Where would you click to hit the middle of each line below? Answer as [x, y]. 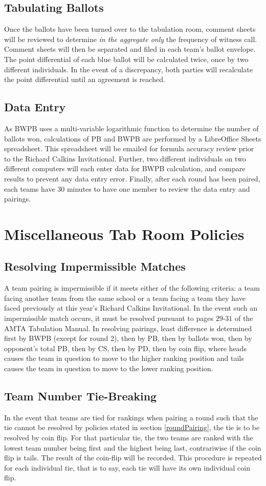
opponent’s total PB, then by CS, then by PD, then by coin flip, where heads [125, 348]
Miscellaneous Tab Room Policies [124, 234]
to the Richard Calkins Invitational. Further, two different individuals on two [125, 158]
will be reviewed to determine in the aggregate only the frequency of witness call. [131, 39]
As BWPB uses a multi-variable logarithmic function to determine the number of [131, 128]
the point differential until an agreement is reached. [85, 79]
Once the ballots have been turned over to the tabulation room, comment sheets [130, 29]
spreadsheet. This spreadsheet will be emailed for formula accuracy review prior [129, 148]
